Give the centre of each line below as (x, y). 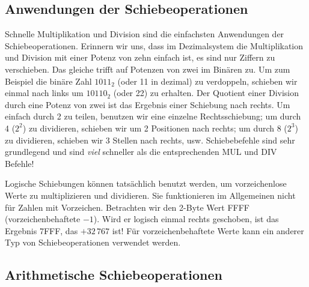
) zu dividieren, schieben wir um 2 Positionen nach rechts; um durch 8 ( (155, 128)
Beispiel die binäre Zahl (48, 81)
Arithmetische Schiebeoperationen (114, 275)
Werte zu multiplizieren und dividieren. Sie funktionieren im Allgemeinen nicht (150, 195)
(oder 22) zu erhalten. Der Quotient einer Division (206, 93)
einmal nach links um (44, 93)
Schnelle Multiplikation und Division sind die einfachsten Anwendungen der (145, 34)
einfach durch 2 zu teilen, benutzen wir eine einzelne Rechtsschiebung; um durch (153, 116)
